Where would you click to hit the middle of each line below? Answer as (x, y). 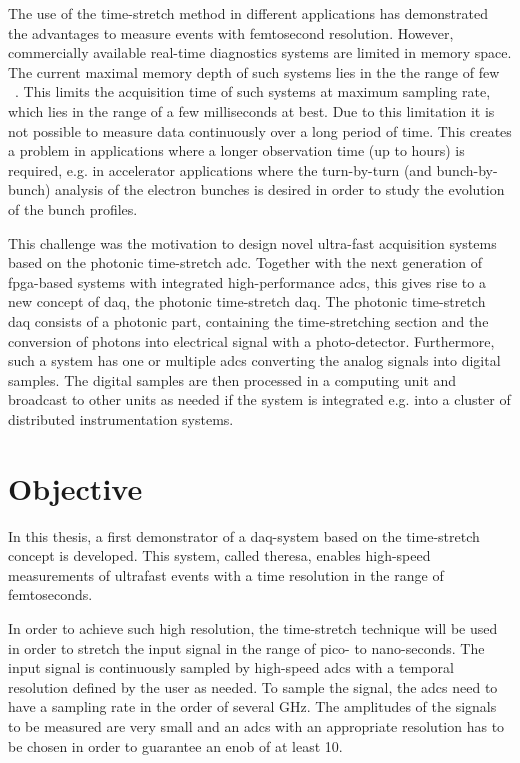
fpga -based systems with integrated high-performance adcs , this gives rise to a (247, 281)
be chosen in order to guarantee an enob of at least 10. (175, 745)
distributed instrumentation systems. (121, 418)
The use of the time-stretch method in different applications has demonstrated (248, 13)
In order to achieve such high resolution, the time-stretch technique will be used (253, 627)
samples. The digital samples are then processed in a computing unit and (232, 379)
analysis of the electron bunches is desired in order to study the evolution (280, 189)
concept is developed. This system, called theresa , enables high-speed (219, 555)
